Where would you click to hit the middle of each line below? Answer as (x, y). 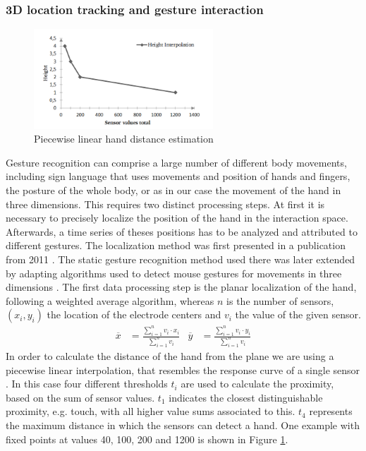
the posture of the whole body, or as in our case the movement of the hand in (173, 190)
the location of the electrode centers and (134, 314)
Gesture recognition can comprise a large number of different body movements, (176, 162)
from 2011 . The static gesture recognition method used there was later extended (181, 259)
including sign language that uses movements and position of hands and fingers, (178, 176)
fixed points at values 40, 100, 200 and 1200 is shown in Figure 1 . (147, 439)
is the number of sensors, (280, 300)
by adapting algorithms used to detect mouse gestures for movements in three (174, 273)
